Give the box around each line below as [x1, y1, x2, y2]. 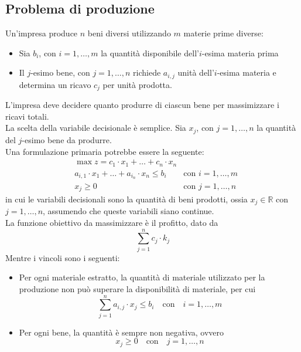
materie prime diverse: [183, 27, 264, 39]
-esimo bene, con [30, 66, 90, 79]
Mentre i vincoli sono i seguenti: [5, 251, 120, 263]
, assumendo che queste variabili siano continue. [43, 205, 214, 217]
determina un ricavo [19, 78, 91, 90]
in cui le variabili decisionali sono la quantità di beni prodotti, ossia [5, 192, 248, 205]
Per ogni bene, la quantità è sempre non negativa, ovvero [19, 326, 224, 338]
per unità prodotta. [102, 78, 172, 90]
